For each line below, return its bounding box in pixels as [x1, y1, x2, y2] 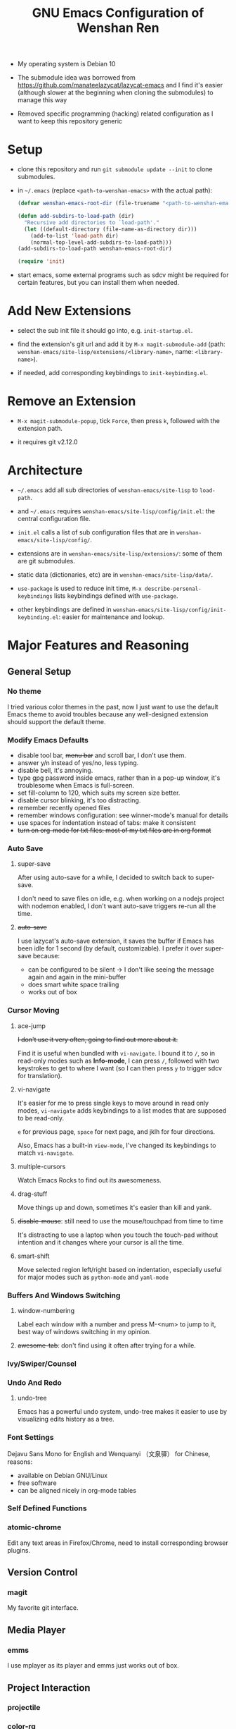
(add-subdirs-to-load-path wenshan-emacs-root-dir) [17, 245, 172, 252]
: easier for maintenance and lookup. [58, 612, 165, 621]
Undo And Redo [7, 1377, 62, 1387]
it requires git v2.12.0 [17, 438, 79, 446]
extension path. [17, 424, 63, 432]
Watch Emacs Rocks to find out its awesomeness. [17, 1175, 162, 1184]
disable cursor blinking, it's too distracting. [17, 796, 141, 805]
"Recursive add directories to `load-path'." [24, 219, 159, 226]
